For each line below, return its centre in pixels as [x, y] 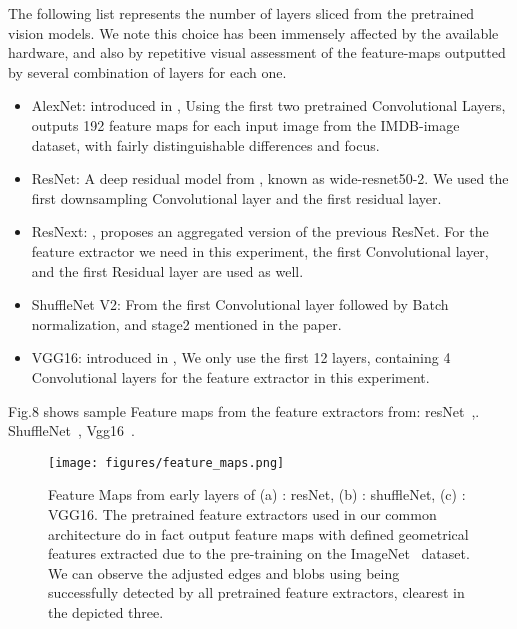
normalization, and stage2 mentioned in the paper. [186, 323]
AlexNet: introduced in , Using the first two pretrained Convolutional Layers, [268, 105]
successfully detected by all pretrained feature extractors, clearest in [256, 592]
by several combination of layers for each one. [147, 71]
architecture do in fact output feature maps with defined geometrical [258, 533]
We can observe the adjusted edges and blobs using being [224, 572]
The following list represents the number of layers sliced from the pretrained [241, 13]
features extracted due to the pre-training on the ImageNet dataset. [259, 553]
